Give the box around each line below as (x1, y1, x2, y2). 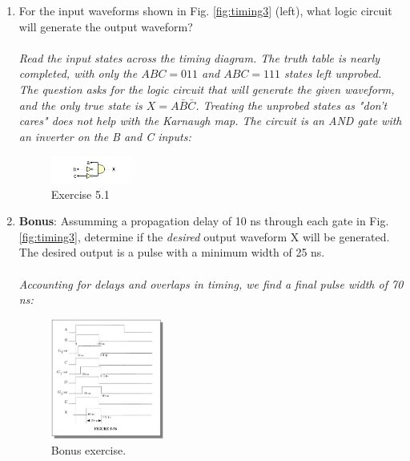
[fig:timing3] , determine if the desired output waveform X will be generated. (18, 228, 390, 245)
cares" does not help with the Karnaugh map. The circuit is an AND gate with (18, 112, 402, 129)
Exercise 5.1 (50, 185, 110, 202)
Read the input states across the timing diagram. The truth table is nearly (18, 49, 380, 66)
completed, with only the (18, 65, 138, 82)
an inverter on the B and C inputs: (18, 127, 191, 144)
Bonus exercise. (50, 441, 127, 458)
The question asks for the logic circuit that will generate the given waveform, (18, 80, 395, 97)
